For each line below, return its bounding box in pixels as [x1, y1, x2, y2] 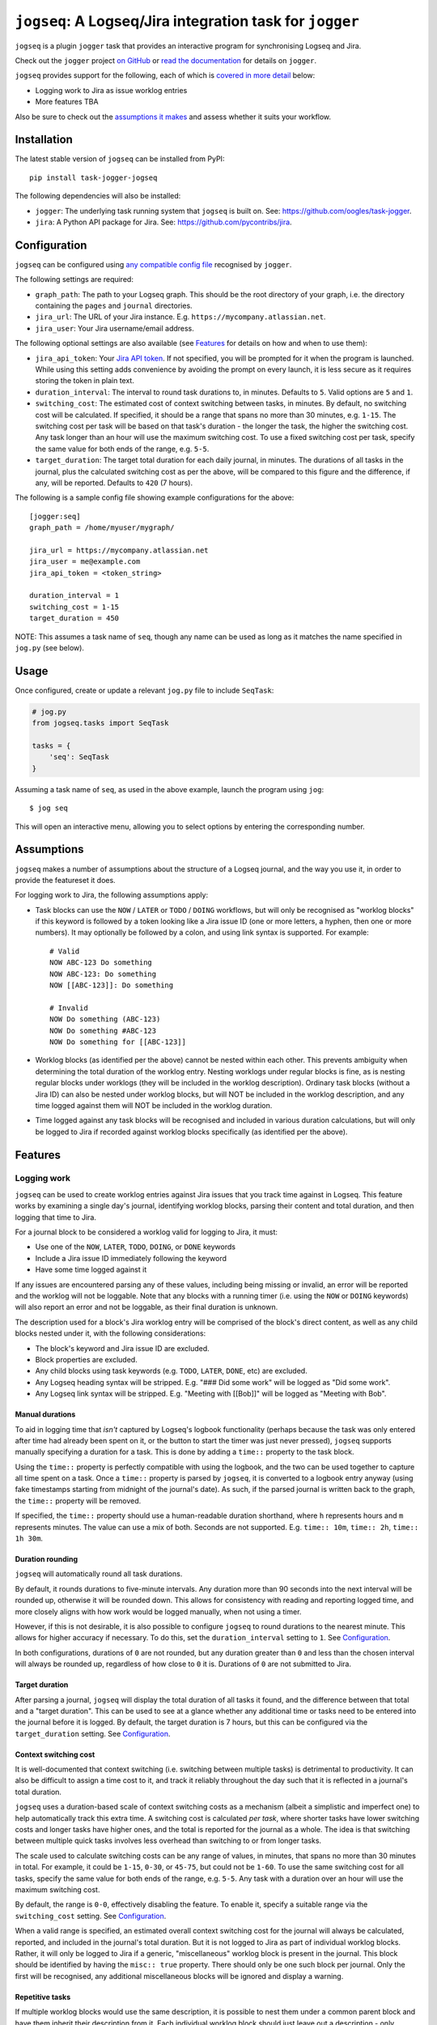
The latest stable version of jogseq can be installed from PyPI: [15, 154, 225, 164]
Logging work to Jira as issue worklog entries [35, 85, 188, 95]
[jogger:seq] [29, 511, 81, 521]
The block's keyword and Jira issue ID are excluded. [35, 1343, 210, 1353]
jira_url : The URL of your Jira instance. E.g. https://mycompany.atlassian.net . [35, 312, 326, 322]
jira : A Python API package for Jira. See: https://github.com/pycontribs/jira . [35, 217, 292, 227]
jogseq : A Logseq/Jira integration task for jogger [15, 12, 360, 30]
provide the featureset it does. [15, 875, 117, 885]
